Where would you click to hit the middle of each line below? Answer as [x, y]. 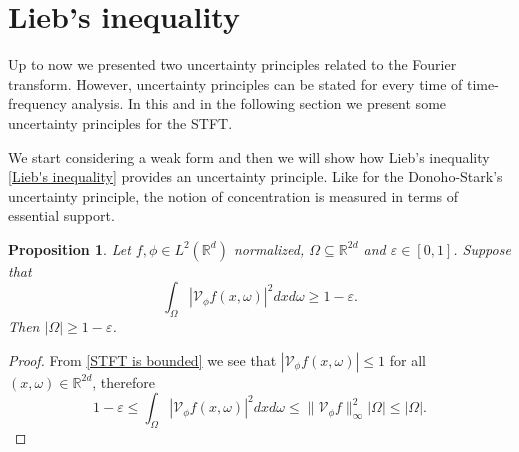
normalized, [269, 248]
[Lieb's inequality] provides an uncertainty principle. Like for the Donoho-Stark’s [255, 176]
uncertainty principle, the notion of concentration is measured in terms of [233, 195]
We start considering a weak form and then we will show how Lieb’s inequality [249, 156]
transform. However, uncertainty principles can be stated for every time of [235, 83]
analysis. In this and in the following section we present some [259, 103]
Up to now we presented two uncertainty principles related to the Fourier [232, 64]
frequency [37, 103]
